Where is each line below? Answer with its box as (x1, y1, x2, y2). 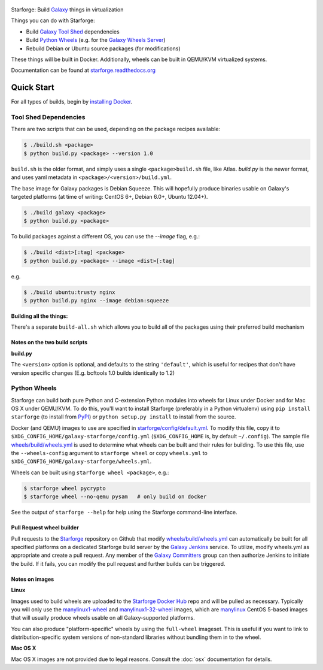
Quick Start (11, 83, 54, 93)
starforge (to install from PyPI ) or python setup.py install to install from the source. (11, 413, 236, 420)
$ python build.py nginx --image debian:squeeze (23, 297, 169, 304)
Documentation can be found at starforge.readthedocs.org (11, 66, 156, 74)
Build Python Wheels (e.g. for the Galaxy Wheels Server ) (26, 37, 166, 44)
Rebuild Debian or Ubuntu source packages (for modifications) (26, 45, 181, 52)
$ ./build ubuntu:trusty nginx (23, 289, 116, 296)
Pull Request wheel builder (11, 524, 79, 531)
